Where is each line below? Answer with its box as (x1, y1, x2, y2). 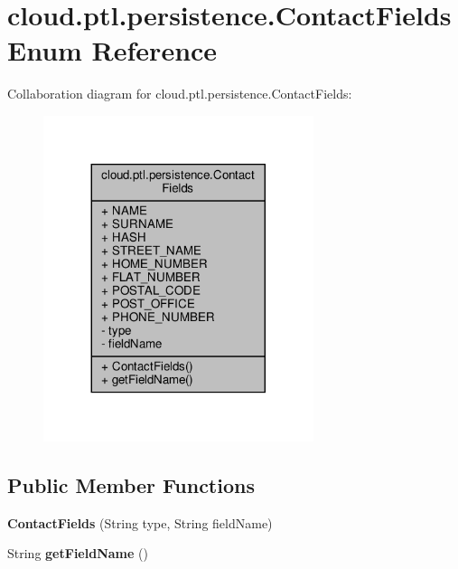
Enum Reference (7, 32, 218, 69)
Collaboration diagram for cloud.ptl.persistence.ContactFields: (7, 84, 352, 103)
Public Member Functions (7, 470, 255, 498)
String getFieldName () (7, 544, 148, 563)
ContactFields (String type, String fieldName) (7, 513, 273, 532)
